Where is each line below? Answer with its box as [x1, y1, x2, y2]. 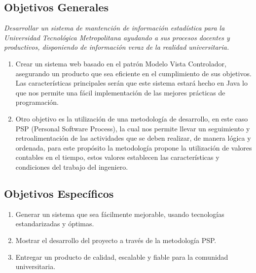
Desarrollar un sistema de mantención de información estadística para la [4, 23, 225, 33]
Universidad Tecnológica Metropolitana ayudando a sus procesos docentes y [4, 32, 230, 42]
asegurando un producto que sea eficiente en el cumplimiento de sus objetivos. [15, 68, 252, 78]
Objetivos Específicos [4, 185, 114, 201]
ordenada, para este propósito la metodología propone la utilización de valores [15, 142, 252, 152]
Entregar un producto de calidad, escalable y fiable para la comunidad [15, 251, 228, 262]
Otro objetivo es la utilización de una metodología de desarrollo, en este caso [15, 113, 248, 123]
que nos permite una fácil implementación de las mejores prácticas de [15, 87, 225, 97]
